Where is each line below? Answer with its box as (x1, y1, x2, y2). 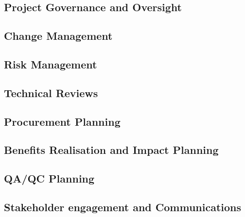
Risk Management (4, 56, 97, 71)
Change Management (4, 28, 113, 43)
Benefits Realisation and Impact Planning (4, 142, 219, 157)
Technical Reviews (4, 85, 98, 100)
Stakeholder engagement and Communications (4, 199, 241, 214)
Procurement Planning (4, 114, 121, 129)
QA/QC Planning (4, 171, 95, 186)
